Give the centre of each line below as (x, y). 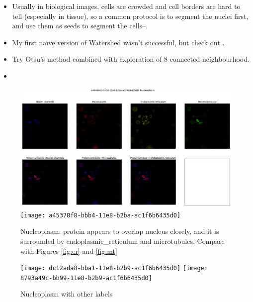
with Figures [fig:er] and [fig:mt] (69, 251)
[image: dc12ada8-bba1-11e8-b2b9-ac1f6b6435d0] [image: (114, 268)
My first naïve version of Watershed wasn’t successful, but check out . (118, 42)
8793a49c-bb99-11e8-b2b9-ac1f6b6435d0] (86, 278)
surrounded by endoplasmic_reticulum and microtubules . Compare (123, 241)
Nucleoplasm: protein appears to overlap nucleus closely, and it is (120, 231)
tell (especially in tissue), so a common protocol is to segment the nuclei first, (130, 16)
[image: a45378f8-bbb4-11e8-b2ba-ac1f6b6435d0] (101, 215)
